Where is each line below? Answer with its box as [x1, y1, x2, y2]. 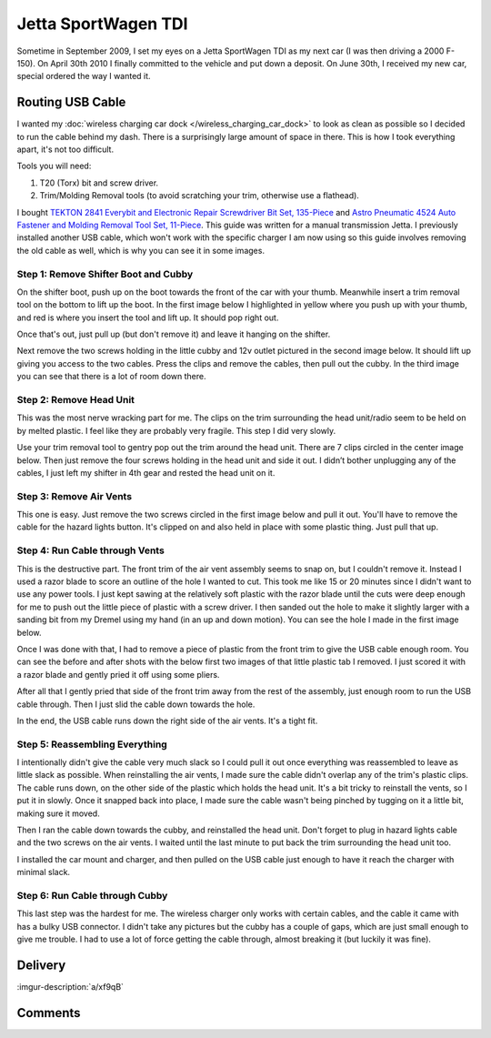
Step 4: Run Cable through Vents [16, 544, 165, 557]
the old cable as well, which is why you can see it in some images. [16, 245, 266, 256]
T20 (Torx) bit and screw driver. [39, 177, 159, 188]
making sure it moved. [16, 808, 100, 819]
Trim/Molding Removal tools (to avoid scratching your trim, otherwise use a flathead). [39, 190, 359, 201]
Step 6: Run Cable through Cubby [16, 889, 168, 902]
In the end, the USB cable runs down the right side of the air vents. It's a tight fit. [16, 715, 318, 726]
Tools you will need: [16, 160, 92, 172]
